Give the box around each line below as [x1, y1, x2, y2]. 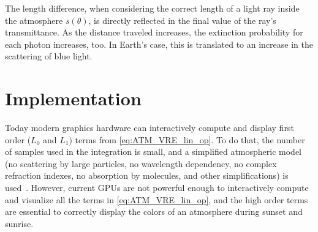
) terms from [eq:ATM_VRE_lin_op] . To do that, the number [69, 133, 305, 146]
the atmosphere [5, 13, 63, 26]
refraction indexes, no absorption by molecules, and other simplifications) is [5, 169, 289, 182]
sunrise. [5, 217, 34, 230]
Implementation [5, 86, 142, 111]
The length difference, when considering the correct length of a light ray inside [5, 2, 300, 14]
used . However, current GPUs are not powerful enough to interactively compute [5, 181, 309, 194]
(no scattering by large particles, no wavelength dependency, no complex [5, 157, 277, 170]
